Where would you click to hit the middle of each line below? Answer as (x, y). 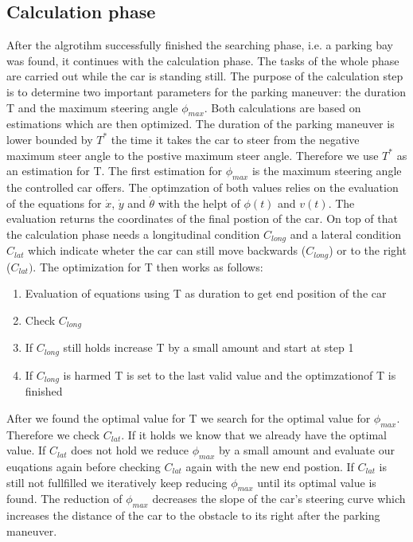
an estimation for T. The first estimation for (115, 171)
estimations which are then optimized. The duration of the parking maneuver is (201, 124)
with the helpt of (199, 203)
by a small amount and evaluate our (306, 450)
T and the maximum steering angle (92, 107)
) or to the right (368, 250)
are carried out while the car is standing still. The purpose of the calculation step (205, 76)
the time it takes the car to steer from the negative (235, 139)
